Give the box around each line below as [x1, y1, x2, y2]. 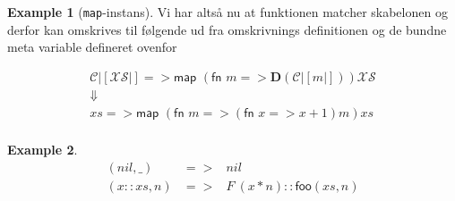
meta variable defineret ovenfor [7, 38, 177, 56]
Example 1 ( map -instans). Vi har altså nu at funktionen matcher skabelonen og [7, 3, 448, 21]
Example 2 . [7, 139, 78, 158]
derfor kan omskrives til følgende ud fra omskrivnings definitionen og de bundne [7, 20, 447, 38]
